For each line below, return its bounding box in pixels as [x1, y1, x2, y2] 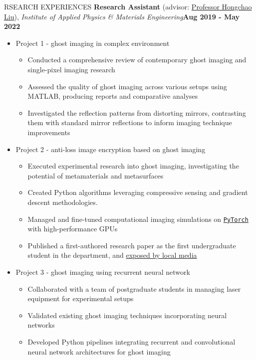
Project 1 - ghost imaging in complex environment [15, 37, 170, 48]
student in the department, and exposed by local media [27, 250, 197, 260]
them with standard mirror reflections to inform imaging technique [27, 117, 232, 128]
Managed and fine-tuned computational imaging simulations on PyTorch [27, 213, 249, 224]
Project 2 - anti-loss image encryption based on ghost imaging [15, 144, 206, 154]
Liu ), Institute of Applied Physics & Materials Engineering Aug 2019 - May [4, 11, 240, 21]
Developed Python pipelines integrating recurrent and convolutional [27, 336, 236, 347]
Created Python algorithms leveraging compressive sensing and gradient [27, 187, 248, 197]
